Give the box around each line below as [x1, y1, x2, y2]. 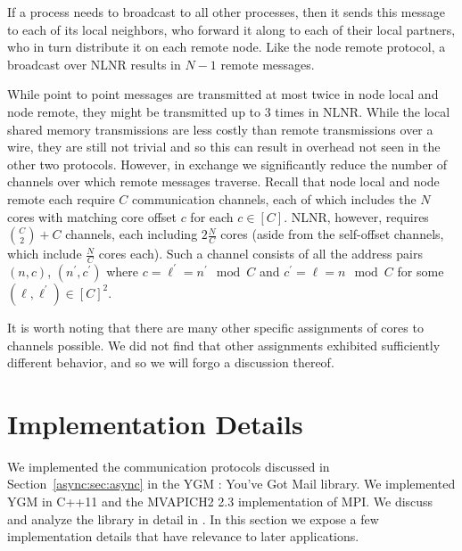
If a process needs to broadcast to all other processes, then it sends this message [7, 3, 445, 21]
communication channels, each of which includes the [132, 189, 417, 208]
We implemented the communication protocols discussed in [7, 456, 330, 475]
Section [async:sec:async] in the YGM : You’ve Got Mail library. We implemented [7, 474, 456, 493]
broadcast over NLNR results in [7, 54, 181, 73]
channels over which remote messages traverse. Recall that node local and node [7, 172, 440, 191]
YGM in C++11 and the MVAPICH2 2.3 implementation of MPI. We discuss [7, 492, 433, 511]
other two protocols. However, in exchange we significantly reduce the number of [7, 154, 448, 173]
